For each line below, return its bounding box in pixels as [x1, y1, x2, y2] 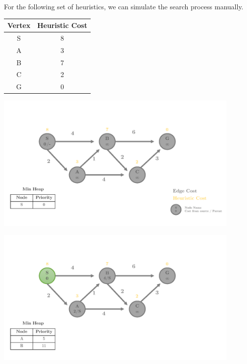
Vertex [7, 20, 30, 30]
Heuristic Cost [37, 20, 87, 30]
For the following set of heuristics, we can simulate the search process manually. [4, 1, 244, 11]
